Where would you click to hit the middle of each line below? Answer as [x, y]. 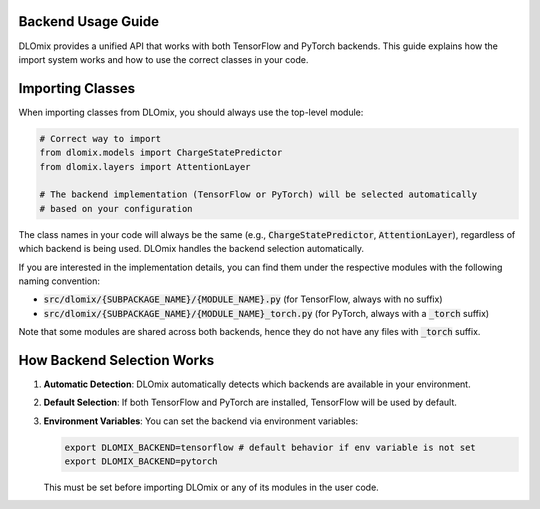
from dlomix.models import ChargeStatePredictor [161, 153]
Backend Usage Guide [89, 21]
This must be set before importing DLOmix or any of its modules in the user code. [211, 487]
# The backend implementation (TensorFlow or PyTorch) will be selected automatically [258, 194]
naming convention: [59, 281]
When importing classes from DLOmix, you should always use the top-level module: [191, 112]
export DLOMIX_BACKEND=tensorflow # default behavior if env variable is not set [270, 447]
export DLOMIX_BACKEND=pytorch [141, 461]
